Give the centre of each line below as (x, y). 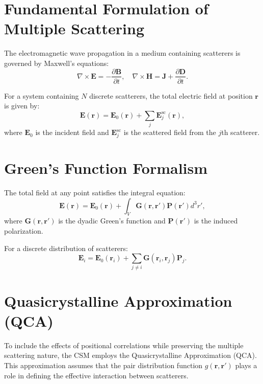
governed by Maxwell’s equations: (57, 63)
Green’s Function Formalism (106, 168)
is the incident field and (72, 132)
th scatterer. (241, 132)
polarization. (24, 230)
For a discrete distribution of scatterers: (66, 248)
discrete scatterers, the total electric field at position (171, 95)
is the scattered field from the (170, 132)
